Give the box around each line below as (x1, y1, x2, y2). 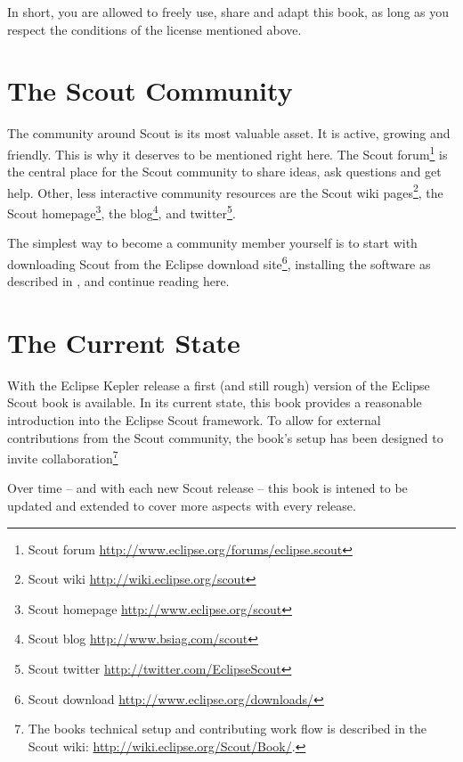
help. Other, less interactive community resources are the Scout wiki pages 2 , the (7, 180, 443, 201)
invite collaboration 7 (7, 447, 118, 467)
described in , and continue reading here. (7, 272, 230, 291)
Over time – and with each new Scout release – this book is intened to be (7, 479, 408, 497)
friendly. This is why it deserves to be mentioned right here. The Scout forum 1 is (7, 142, 448, 163)
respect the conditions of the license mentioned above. (7, 20, 302, 38)
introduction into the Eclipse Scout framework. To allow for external (7, 411, 381, 429)
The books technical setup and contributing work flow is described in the (28, 719, 427, 738)
